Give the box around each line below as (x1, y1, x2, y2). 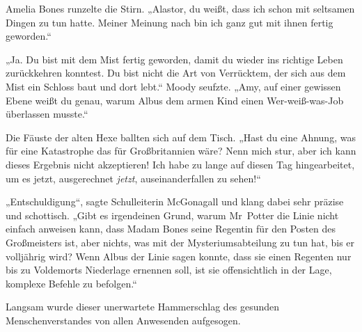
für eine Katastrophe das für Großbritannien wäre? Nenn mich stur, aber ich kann (6, 143, 356, 158)
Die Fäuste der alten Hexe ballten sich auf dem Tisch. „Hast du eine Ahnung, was (6, 129, 356, 144)
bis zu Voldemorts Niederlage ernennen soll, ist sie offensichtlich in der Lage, (6, 262, 332, 277)
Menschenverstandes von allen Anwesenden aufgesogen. (6, 313, 241, 327)
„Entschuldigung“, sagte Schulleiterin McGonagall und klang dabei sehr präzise (6, 194, 344, 209)
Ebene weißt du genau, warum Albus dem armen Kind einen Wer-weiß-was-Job (6, 93, 344, 107)
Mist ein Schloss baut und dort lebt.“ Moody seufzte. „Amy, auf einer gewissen (6, 79, 341, 93)
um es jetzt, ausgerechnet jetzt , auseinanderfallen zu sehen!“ (6, 171, 261, 185)
